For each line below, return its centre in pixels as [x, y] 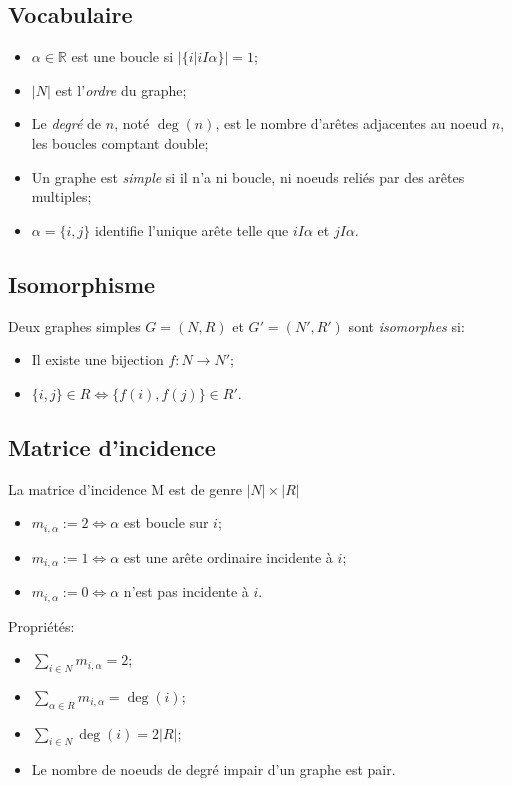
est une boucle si [122, 56]
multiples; [61, 196]
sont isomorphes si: [406, 325]
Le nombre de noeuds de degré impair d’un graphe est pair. [213, 769]
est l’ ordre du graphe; [121, 89]
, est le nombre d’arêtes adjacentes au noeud [351, 123]
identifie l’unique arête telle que [191, 229]
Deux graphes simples [74, 325]
